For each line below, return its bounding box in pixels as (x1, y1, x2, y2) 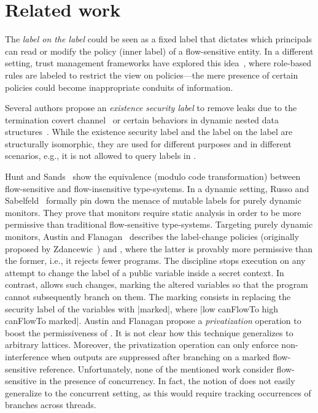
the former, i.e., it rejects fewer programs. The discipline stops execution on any (5, 254, 306, 267)
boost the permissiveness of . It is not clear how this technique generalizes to (5, 326, 293, 339)
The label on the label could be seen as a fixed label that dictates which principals (5, 33, 312, 45)
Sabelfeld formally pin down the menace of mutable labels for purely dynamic (5, 194, 301, 207)
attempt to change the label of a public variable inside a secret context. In (5, 266, 284, 279)
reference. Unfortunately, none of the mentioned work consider (39, 362, 274, 375)
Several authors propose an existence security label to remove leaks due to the (5, 101, 297, 114)
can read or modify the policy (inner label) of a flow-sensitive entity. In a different (5, 44, 314, 57)
